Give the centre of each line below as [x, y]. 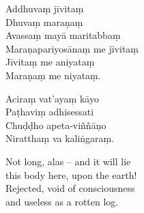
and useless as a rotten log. [62, 201]
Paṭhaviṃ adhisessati [50, 112]
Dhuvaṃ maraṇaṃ [44, 22]
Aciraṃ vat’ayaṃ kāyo [52, 98]
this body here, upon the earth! [71, 174]
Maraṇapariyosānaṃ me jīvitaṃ [72, 48]
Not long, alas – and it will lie [68, 161]
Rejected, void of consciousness [70, 188]
